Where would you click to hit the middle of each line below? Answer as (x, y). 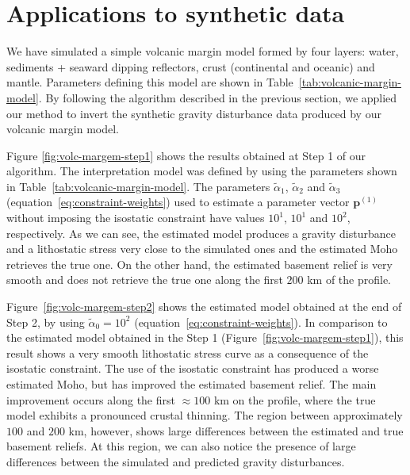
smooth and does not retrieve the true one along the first (145, 280)
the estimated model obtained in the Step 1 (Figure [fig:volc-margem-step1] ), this (205, 337)
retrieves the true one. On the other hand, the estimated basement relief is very (200, 264)
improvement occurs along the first (91, 399)
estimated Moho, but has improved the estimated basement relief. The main (192, 384)
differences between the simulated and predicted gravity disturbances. (176, 461)
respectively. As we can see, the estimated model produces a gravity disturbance (201, 233)
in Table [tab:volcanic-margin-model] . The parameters (138, 186)
